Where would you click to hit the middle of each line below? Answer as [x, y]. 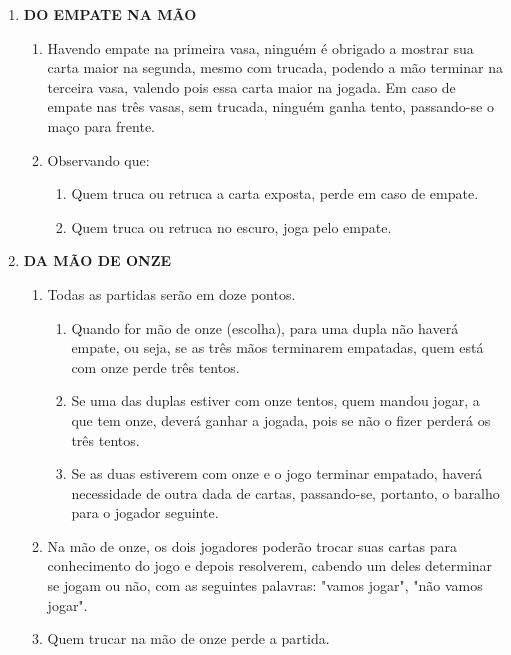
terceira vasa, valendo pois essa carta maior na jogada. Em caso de [251, 86]
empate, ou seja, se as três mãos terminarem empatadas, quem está [277, 347]
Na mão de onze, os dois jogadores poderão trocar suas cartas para [252, 545]
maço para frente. [101, 125]
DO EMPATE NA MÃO [110, 14]
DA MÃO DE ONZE [97, 260]
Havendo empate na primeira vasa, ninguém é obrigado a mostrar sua [260, 47]
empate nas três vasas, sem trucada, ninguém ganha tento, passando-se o [270, 106]
